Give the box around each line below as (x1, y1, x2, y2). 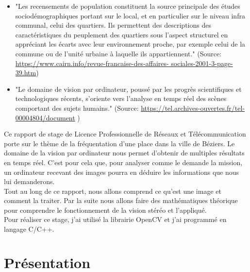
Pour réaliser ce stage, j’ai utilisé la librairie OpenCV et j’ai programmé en (4, 214, 227, 224)
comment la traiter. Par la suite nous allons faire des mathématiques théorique (4, 195, 238, 205)
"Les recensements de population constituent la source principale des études (15, 1, 240, 11)
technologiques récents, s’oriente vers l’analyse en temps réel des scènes (15, 93, 227, 103)
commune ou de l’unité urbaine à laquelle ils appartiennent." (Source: (15, 48, 222, 58)
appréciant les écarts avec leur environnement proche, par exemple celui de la (15, 39, 246, 49)
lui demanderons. (4, 176, 55, 187)
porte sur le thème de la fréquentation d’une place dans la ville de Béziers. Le (4, 138, 235, 148)
